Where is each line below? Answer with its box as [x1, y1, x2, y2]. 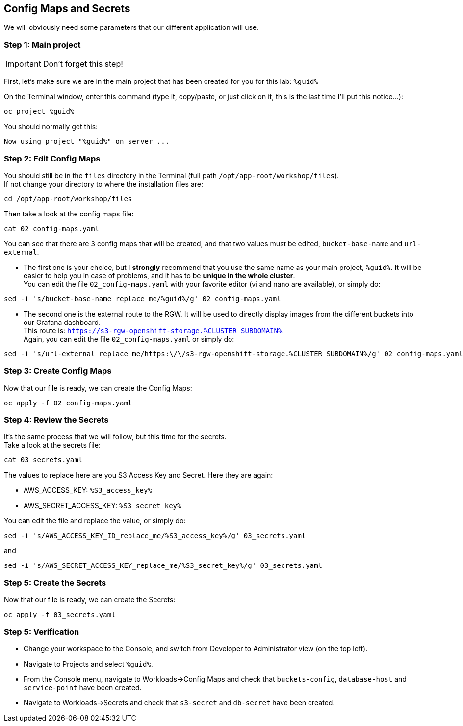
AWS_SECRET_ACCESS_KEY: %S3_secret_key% [24, 501, 181, 510]
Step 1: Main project [4, 39, 81, 50]
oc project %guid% [4, 108, 75, 116]
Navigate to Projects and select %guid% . [24, 659, 153, 668]
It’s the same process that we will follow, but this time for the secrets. [4, 432, 227, 441]
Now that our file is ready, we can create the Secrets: [4, 595, 176, 604]
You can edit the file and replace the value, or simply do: [4, 516, 186, 525]
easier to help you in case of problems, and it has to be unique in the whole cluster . [24, 271, 295, 280]
